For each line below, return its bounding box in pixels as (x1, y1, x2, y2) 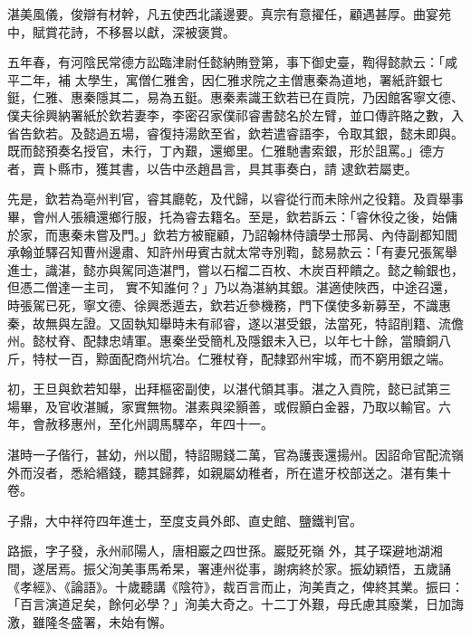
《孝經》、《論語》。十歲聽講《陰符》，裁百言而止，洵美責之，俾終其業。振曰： (7, 576, 464, 595)
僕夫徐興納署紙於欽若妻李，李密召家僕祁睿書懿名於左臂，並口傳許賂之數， (7, 105, 451, 124)
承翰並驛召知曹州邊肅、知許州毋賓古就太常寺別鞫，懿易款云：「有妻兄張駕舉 (7, 242, 457, 261)
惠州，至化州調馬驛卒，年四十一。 (70, 414, 274, 433)
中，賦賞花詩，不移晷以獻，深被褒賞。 (7, 22, 235, 41)
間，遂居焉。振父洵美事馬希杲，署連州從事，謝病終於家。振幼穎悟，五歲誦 (7, 559, 451, 578)
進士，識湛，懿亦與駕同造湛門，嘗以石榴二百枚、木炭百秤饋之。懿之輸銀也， (7, 260, 464, 279)
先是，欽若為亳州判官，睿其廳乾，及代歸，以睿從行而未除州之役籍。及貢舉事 (7, 189, 464, 208)
